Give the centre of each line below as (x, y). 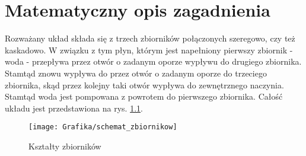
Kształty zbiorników (65, 146)
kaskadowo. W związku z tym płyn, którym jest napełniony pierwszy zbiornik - (149, 50)
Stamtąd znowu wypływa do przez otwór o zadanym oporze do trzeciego (136, 73)
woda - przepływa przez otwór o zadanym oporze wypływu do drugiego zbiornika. (153, 61)
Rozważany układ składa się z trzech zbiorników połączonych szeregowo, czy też (150, 38)
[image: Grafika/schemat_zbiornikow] (103, 127)
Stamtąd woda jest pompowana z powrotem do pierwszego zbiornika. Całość (144, 96)
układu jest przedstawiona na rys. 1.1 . (74, 108)
